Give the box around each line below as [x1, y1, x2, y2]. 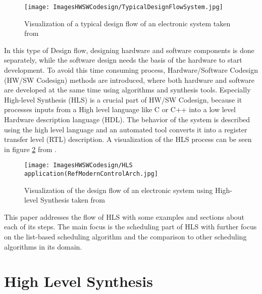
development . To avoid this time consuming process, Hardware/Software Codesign [4, 65, 258, 75]
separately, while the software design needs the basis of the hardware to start [4, 55, 242, 65]
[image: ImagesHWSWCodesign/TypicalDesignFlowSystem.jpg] [24, 4, 223, 11]
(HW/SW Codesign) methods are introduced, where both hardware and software [4, 74, 254, 85]
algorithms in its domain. [4, 241, 82, 252]
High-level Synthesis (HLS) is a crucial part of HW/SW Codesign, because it [4, 94, 242, 105]
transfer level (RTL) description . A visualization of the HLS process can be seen [4, 134, 252, 144]
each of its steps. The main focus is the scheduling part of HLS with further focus [4, 221, 257, 232]
